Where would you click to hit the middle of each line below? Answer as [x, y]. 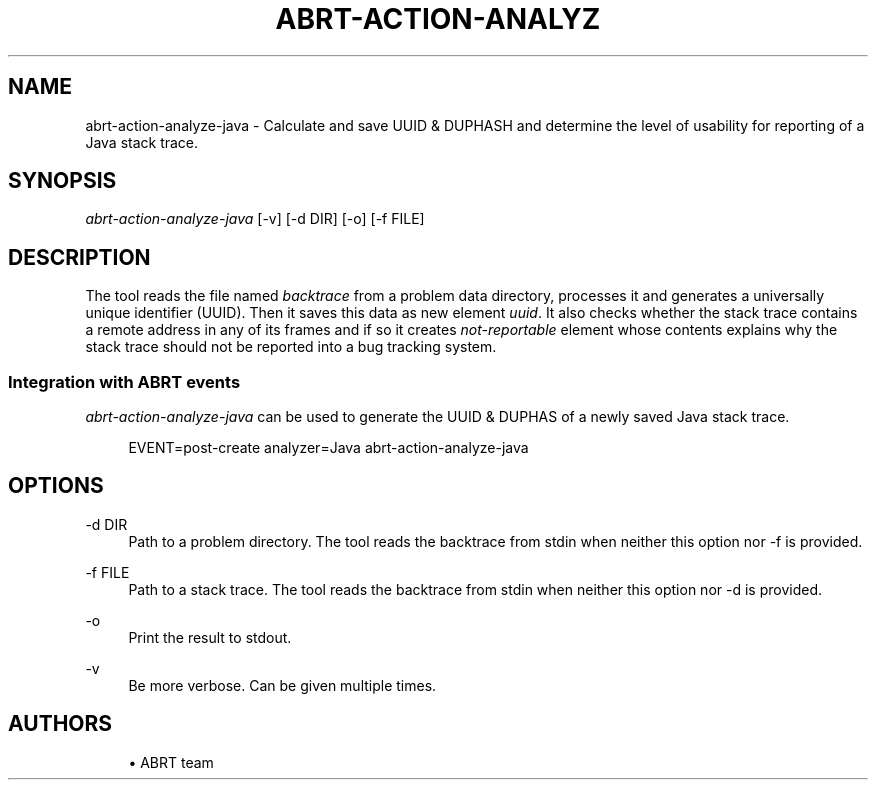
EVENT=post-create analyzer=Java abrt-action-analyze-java [328, 448]
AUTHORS [60, 724]
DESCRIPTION [79, 257]
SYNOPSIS [62, 181]
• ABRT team [171, 762]
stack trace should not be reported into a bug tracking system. [291, 347]
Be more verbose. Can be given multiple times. [282, 685]
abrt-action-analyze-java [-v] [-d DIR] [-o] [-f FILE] [255, 219]
